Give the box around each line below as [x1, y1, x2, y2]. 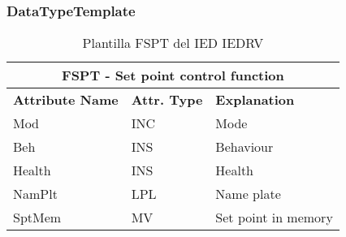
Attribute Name [13, 90, 119, 110]
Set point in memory [215, 208, 333, 227]
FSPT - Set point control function [62, 66, 284, 85]
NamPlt [13, 184, 58, 204]
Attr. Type [131, 90, 203, 110]
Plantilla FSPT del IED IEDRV [82, 33, 264, 53]
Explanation [215, 90, 295, 110]
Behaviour [215, 137, 274, 157]
